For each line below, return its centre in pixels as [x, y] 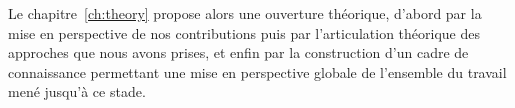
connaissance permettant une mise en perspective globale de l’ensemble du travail [257, 71]
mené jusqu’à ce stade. [77, 91]
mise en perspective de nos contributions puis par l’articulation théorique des [244, 32]
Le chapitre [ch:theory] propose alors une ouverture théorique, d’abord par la [245, 13]
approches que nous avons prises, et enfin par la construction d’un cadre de [238, 52]
